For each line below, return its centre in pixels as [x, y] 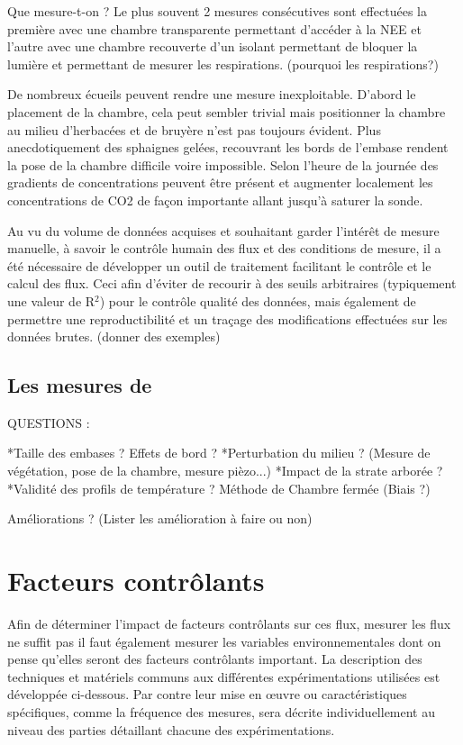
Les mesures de [80, 385]
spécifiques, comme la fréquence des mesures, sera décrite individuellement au [222, 711]
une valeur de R [51, 300]
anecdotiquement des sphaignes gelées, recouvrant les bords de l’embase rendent [228, 147]
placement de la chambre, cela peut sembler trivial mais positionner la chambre [227, 111]
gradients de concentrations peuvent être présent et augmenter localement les [220, 182]
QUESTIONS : [49, 422]
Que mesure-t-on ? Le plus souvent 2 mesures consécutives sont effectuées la [217, 11]
